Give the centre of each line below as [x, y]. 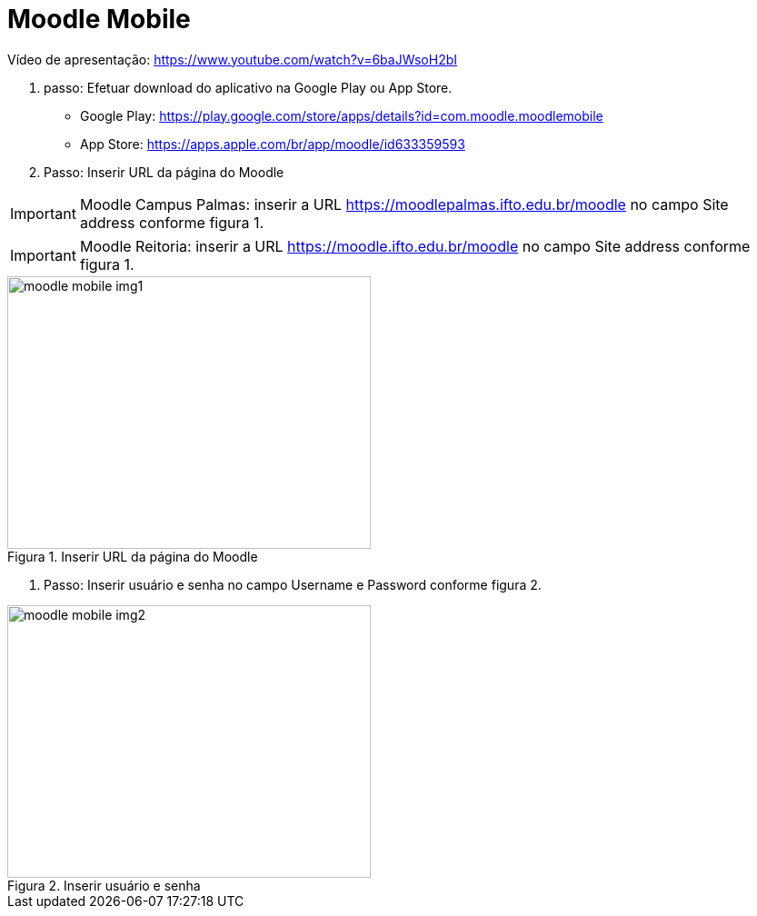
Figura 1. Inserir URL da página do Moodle [133, 556]
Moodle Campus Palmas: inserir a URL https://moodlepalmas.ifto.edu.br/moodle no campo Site [404, 204]
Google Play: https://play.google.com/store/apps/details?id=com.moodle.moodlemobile [342, 115]
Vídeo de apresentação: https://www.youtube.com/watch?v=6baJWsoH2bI [233, 59]
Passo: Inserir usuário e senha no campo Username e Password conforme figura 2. [293, 584]
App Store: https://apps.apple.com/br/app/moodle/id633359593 [273, 144]
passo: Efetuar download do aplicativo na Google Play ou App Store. [248, 87]
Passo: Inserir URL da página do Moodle [164, 172]
